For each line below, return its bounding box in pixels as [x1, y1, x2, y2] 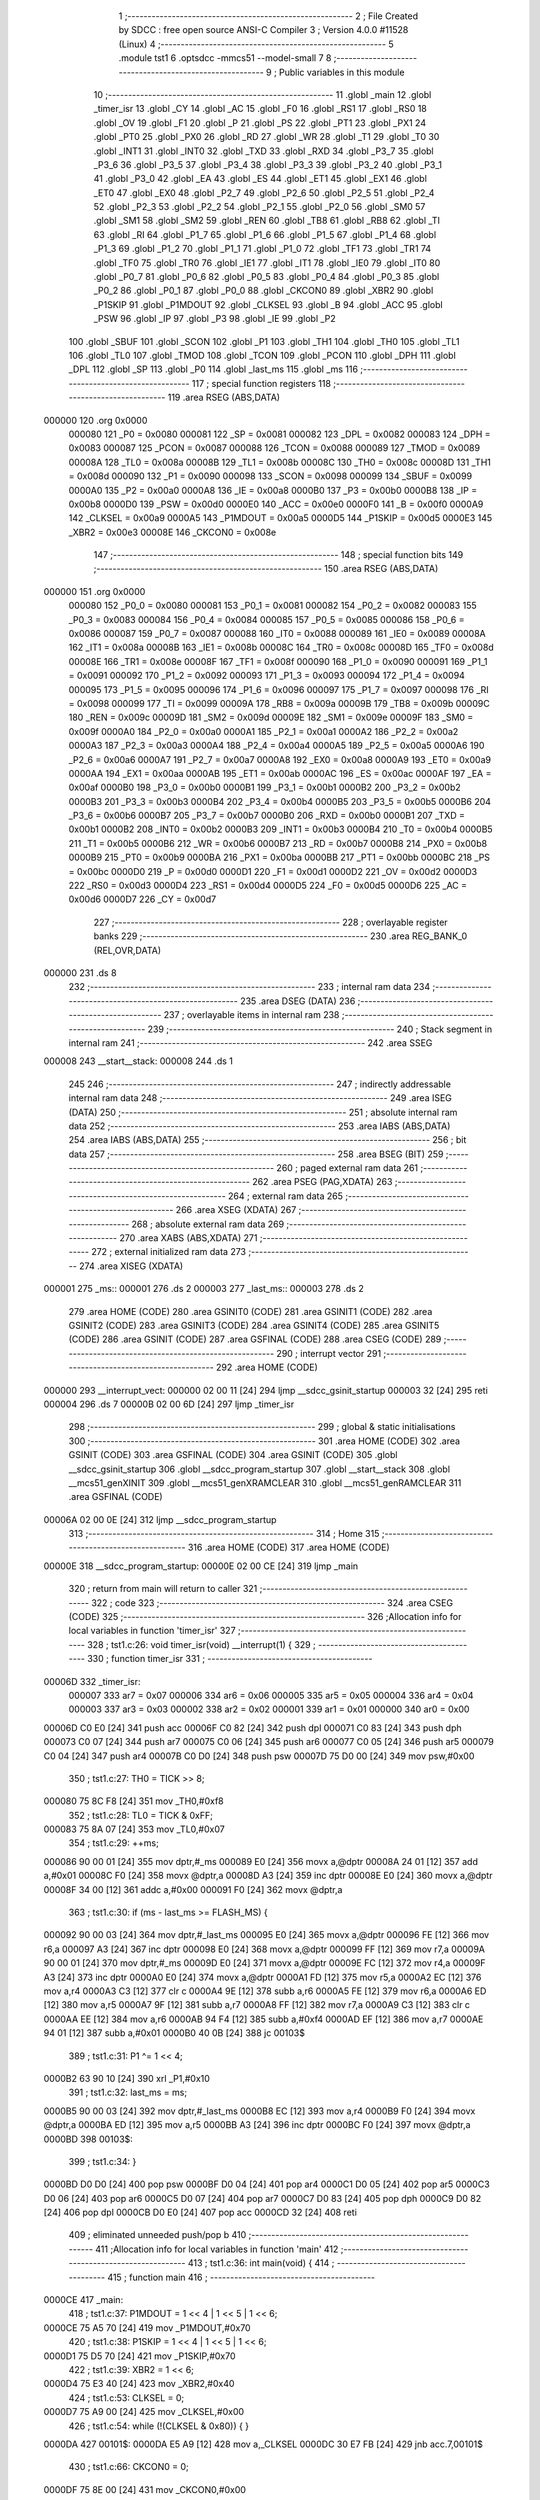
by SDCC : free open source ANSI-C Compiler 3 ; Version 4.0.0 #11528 [118, 24, 409, 36]
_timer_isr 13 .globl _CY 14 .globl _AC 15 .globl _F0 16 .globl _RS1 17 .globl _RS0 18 [93, 103, 427, 115]
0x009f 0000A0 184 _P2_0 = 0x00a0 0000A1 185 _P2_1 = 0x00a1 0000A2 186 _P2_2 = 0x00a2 [68, 725, 459, 737]
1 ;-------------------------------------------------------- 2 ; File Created [118, 10, 419, 22]
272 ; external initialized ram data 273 [91, 1246, 247, 1258]
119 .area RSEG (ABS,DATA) [167, 391, 280, 404]
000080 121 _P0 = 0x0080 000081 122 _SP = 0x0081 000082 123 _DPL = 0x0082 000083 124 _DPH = [68, 428, 491, 440]
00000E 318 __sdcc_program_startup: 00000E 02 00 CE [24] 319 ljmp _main [43, 1560, 359, 1572]
